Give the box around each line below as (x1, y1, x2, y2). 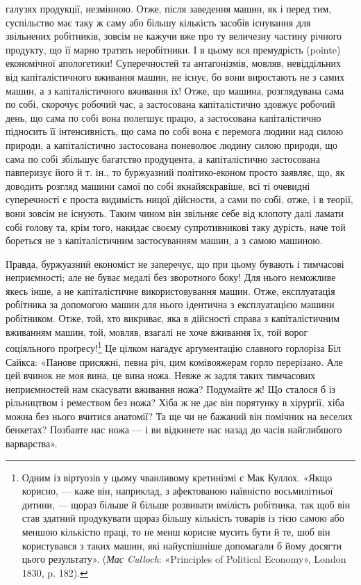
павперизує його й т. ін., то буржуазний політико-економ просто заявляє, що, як (6, 165, 345, 179)
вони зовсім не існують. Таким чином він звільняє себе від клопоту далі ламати (6, 205, 344, 220)
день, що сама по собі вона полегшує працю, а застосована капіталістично (6, 110, 321, 125)
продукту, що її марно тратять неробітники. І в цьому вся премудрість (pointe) (6, 42, 341, 56)
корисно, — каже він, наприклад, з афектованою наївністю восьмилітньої (22, 483, 333, 498)
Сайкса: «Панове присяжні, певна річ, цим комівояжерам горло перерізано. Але (6, 354, 344, 369)
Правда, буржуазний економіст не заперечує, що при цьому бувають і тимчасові (6, 256, 344, 271)
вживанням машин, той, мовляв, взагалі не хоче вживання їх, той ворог (6, 324, 308, 339)
